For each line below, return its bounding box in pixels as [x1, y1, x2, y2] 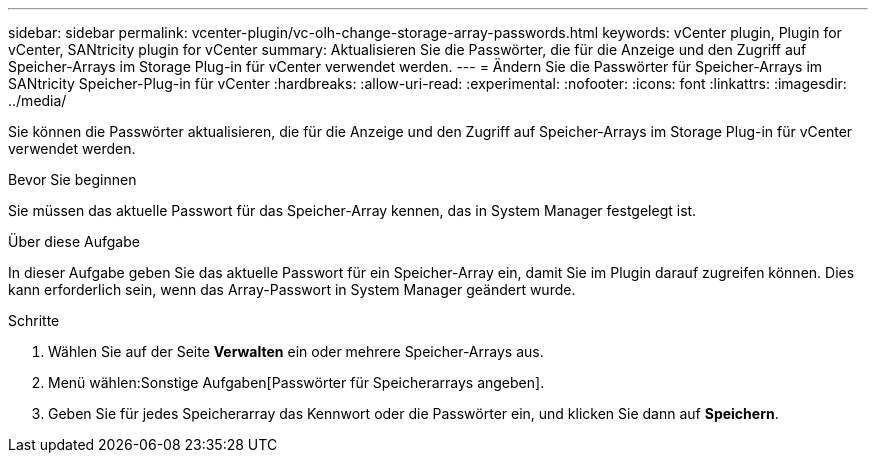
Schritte [8, 312, 60, 329]
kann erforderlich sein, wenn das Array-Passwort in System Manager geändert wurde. [8, 281, 576, 298]
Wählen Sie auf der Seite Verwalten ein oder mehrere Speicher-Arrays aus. [48, 343, 544, 360]
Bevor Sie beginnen [8, 171, 137, 188]
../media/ [8, 92, 67, 109]
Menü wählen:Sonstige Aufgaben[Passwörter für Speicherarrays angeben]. [48, 374, 545, 391]
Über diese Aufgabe [8, 233, 140, 250]
